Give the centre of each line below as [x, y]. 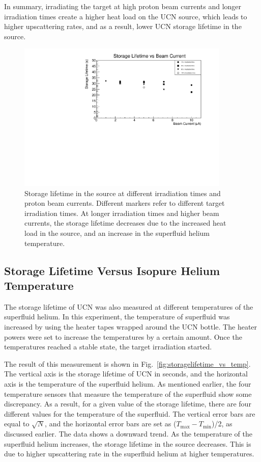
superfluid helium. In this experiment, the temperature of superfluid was [117, 317]
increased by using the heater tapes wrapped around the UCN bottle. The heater [131, 327]
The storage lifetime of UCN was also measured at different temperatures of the [129, 306]
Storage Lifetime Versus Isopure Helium [112, 270]
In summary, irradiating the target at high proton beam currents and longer [123, 6]
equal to [17, 424]
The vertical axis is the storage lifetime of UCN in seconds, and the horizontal [126, 374]
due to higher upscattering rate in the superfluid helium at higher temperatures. [129, 454]
